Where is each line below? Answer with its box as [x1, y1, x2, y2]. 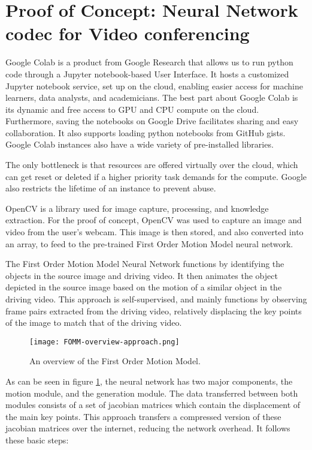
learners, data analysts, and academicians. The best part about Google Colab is [5, 91, 298, 104]
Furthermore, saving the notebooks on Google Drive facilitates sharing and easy [5, 115, 299, 127]
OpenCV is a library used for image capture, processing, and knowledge [5, 202, 269, 214]
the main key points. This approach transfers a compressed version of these [5, 410, 281, 422]
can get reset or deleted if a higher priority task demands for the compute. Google [5, 170, 307, 182]
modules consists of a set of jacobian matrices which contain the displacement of [5, 398, 301, 411]
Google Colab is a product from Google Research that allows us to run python [5, 56, 293, 68]
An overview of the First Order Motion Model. [29, 355, 201, 367]
